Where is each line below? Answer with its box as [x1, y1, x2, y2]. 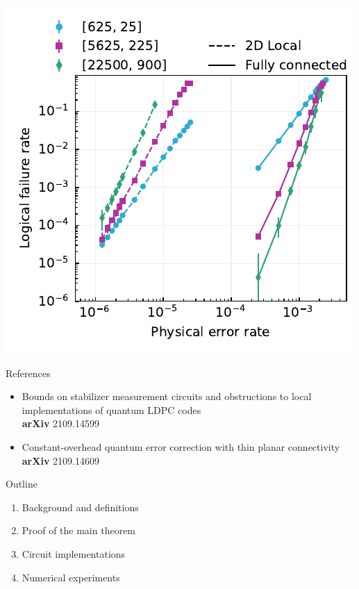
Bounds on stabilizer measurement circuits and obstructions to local [22, 389, 312, 404]
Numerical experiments [22, 570, 120, 584]
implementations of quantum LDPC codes [22, 402, 201, 417]
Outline [6, 476, 37, 491]
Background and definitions [22, 499, 139, 514]
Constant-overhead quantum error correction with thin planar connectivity [22, 439, 340, 454]
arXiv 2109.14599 [22, 416, 99, 431]
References [6, 365, 51, 380]
